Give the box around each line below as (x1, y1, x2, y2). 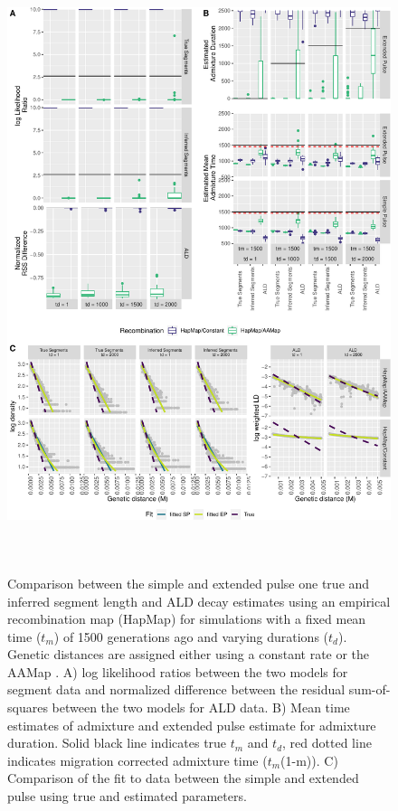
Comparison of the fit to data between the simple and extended (7, 769, 359, 787)
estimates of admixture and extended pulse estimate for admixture (7, 715, 376, 734)
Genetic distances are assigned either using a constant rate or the (7, 645, 370, 664)
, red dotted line (282, 733, 372, 752)
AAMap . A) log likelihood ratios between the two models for (7, 662, 348, 681)
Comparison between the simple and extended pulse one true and (7, 573, 370, 592)
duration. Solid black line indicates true (7, 733, 227, 752)
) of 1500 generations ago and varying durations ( (53, 627, 329, 646)
